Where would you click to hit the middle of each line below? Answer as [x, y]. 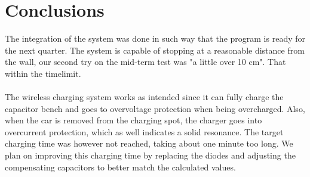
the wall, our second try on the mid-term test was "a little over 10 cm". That [145, 62]
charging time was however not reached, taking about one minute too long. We [149, 143]
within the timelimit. [43, 73]
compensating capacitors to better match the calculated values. [120, 167]
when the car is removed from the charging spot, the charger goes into [133, 120]
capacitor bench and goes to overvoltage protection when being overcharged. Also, [155, 108]
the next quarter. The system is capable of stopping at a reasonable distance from [155, 50]
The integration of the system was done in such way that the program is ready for [155, 38]
